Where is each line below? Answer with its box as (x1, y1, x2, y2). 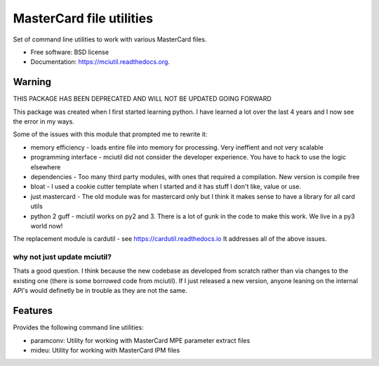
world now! (30, 221, 63, 230)
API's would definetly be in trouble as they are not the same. (13, 287, 187, 295)
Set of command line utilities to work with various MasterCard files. (13, 35, 207, 44)
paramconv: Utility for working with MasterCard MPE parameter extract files (30, 336, 251, 344)
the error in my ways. (13, 117, 75, 126)
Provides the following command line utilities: (13, 323, 144, 332)
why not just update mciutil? (13, 252, 112, 262)
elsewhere (30, 162, 61, 171)
